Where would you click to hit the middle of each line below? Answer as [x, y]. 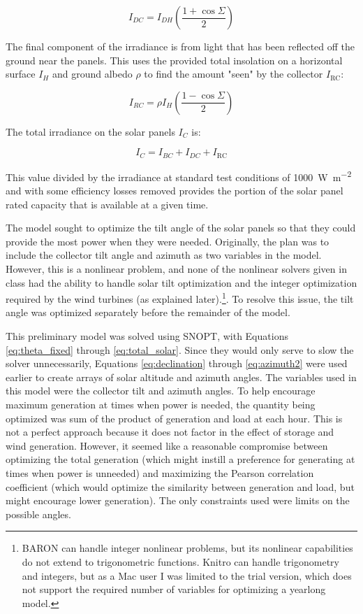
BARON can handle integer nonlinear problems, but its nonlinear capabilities [187, 548]
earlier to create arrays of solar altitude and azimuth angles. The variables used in [181, 377]
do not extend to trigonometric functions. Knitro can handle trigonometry [180, 561]
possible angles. [38, 514]
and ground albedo [92, 74]
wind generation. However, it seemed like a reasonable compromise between [167, 445]
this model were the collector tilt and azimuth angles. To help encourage [161, 391]
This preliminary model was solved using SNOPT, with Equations [147, 336]
